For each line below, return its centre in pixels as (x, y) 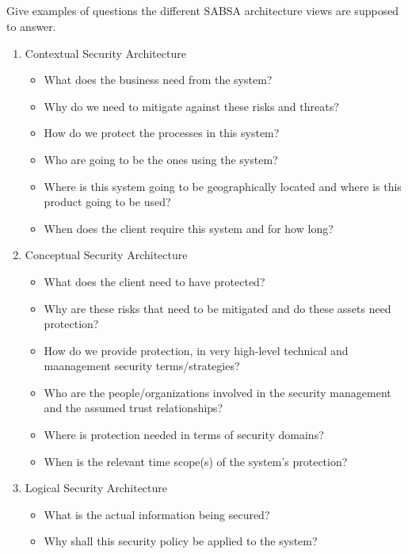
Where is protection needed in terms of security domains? (184, 435)
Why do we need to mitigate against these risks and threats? (191, 106)
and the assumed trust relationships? (133, 408)
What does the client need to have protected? (154, 281)
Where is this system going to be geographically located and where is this (223, 186)
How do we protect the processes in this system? (162, 133)
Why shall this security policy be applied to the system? (181, 541)
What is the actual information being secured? (157, 514)
